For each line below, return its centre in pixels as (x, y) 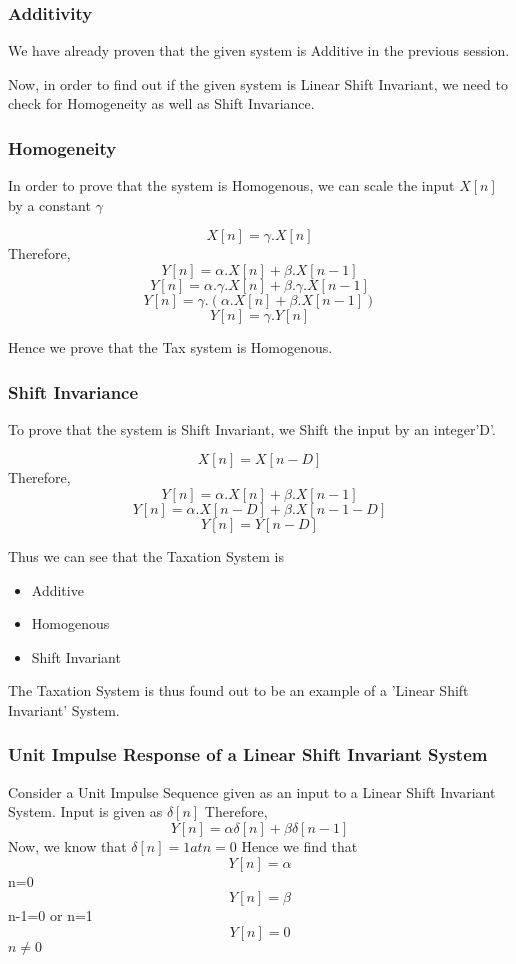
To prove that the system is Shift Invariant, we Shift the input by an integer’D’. (252, 428)
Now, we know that (67, 845)
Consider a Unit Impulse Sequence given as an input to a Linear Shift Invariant (252, 791)
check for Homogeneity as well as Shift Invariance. (161, 103)
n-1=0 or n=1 (50, 915)
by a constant (49, 204)
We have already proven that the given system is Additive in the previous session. (259, 50)
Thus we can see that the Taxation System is (146, 556)
